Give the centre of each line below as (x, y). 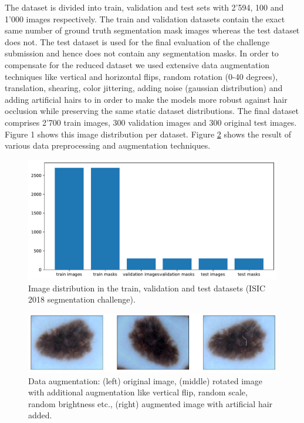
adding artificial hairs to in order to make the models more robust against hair (146, 99)
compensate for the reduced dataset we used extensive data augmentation (137, 64)
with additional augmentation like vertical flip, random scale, (138, 392)
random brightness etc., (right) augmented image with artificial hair (151, 403)
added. (40, 415)
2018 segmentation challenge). (82, 299)
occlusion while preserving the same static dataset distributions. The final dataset (152, 111)
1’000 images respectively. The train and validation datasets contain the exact (145, 19)
